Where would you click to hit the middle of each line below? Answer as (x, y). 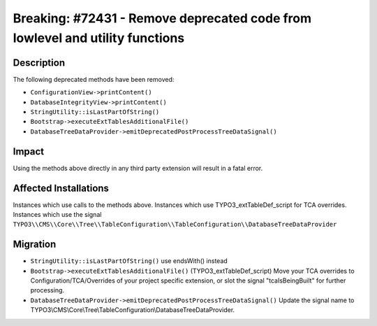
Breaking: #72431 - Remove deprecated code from (162, 18)
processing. (47, 290)
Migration (35, 244)
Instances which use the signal (57, 215)
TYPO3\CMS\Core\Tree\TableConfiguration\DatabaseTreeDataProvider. (133, 310)
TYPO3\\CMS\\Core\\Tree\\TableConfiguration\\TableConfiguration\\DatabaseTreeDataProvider (175, 225)
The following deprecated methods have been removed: (94, 79)
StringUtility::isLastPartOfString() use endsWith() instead (129, 261)
